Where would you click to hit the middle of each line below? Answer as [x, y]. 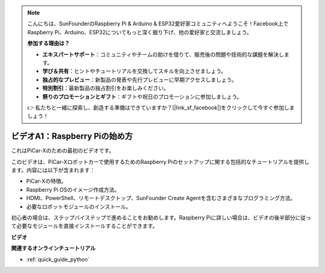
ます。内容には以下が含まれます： [53, 170]
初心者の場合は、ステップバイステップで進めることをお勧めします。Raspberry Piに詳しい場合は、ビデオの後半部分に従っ [161, 218]
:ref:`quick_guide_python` [58, 259]
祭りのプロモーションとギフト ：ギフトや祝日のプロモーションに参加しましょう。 [142, 96]
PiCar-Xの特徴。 [46, 181]
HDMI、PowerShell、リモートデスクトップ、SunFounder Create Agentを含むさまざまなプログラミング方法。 [161, 198]
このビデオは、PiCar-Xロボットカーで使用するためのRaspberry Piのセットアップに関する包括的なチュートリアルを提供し [160, 162]
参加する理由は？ [48, 43]
